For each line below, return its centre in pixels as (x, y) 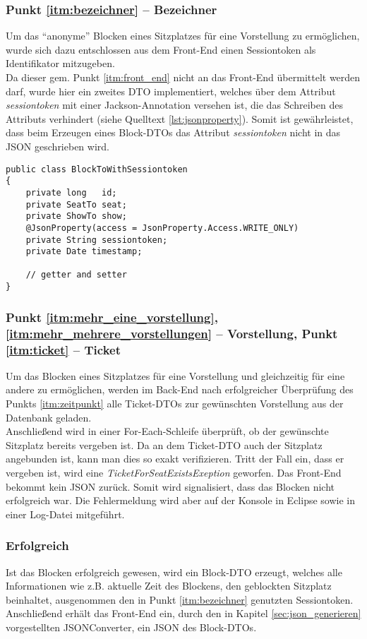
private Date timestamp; (84, 252)
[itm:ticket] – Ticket (63, 349)
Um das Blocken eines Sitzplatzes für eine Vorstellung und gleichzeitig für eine (175, 375)
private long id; (71, 192)
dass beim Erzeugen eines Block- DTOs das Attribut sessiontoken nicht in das (173, 132)
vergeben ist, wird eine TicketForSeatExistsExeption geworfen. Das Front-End (174, 472)
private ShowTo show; (76, 216)
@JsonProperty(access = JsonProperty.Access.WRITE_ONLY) (162, 228)
